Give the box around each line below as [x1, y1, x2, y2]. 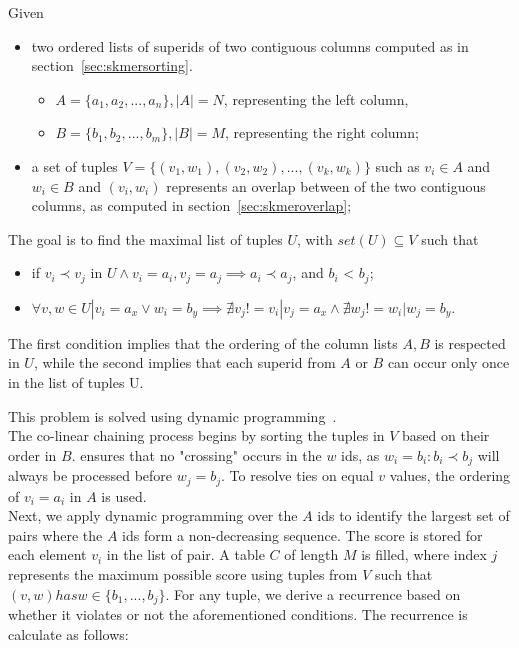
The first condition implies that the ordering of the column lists [8, 332, 398, 353]
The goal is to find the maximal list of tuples [8, 228, 283, 249]
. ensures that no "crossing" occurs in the [71, 444, 322, 465]
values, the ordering [389, 465, 511, 486]
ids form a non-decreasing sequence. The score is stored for [122, 524, 483, 545]
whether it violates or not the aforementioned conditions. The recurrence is [8, 604, 468, 625]
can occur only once [387, 352, 510, 373]
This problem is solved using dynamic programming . [8, 405, 337, 426]
